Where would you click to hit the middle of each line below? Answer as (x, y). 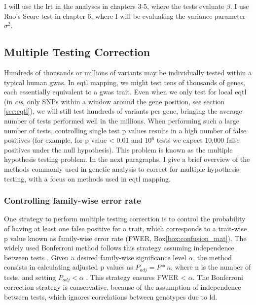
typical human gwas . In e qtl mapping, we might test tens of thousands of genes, (125, 82)
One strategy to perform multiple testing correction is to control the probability (125, 219)
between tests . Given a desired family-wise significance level (95, 257)
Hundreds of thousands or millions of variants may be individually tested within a (128, 72)
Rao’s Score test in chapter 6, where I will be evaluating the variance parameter (125, 15)
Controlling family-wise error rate (73, 200)
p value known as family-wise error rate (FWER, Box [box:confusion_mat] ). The (125, 238)
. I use (239, 6)
